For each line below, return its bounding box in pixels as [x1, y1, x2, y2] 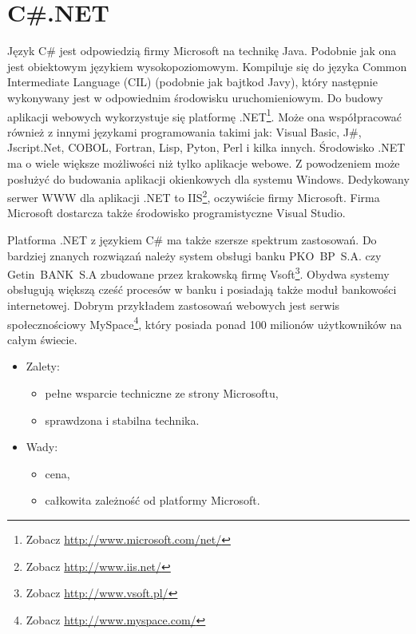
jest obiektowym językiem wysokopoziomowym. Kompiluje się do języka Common [7, 57, 407, 74]
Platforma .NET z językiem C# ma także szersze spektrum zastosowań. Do [7, 231, 377, 248]
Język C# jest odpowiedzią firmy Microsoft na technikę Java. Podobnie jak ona [7, 42, 397, 59]
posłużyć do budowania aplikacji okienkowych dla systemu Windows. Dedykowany [7, 170, 410, 187]
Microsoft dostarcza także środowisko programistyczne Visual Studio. [7, 204, 346, 221]
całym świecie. [7, 331, 77, 347]
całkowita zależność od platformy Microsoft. [45, 492, 260, 509]
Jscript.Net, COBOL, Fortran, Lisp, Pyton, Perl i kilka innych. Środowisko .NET [7, 139, 406, 156]
